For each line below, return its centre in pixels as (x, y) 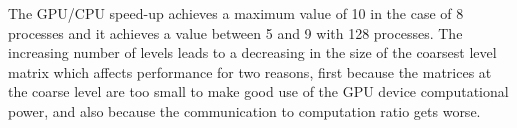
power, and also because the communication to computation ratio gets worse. (244, 110)
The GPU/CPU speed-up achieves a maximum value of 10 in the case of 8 (236, 13)
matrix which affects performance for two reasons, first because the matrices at (250, 71)
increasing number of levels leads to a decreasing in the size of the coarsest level (252, 52)
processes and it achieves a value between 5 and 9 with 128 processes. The (235, 32)
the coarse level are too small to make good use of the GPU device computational (258, 91)
